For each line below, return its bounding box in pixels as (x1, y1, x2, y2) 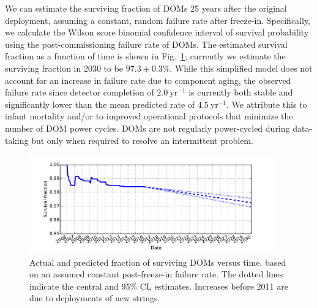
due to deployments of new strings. (29, 291, 160, 304)
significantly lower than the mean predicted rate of (5, 97, 195, 110)
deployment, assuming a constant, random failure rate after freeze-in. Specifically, (5, 13, 310, 26)
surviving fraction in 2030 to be (5, 61, 124, 74)
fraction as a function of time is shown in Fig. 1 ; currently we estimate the (5, 50, 286, 62)
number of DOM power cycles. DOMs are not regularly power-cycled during (5, 121, 290, 134)
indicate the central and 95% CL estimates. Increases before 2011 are (29, 279, 288, 292)
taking (5, 133, 29, 146)
